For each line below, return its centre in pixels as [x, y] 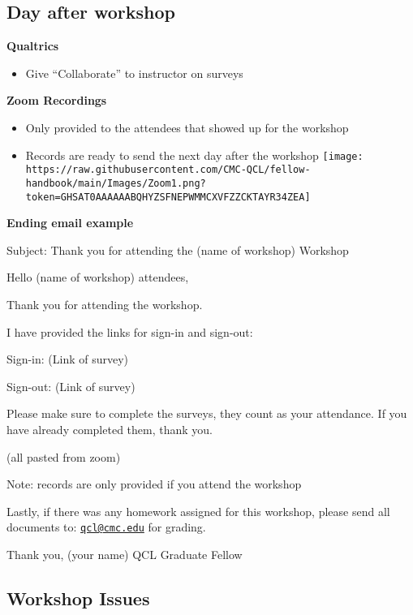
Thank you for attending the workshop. [105, 304]
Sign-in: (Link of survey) [68, 359]
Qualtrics [33, 46]
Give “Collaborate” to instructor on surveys [134, 73]
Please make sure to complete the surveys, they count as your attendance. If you [207, 413]
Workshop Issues [78, 598]
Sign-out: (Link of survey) [71, 386]
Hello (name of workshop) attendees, [98, 277]
